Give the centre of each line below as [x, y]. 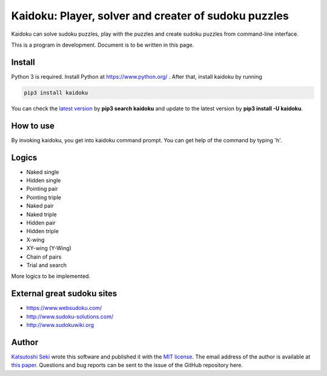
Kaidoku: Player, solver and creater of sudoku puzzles [150, 16]
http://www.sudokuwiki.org [60, 325]
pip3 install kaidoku [56, 93]
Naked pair [40, 206]
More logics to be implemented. [51, 276]
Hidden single [44, 180]
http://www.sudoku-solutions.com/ [70, 316]
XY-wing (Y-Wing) [49, 248]
